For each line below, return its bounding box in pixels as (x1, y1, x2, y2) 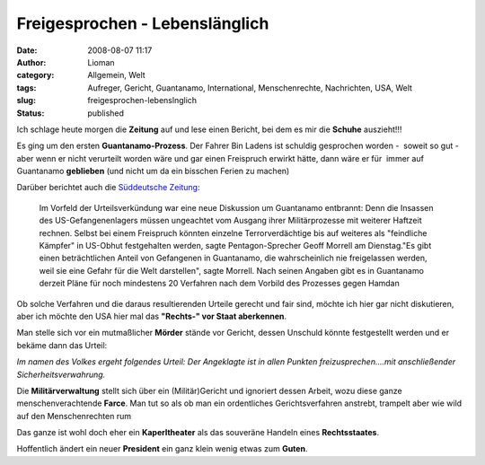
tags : (16, 82, 37, 93)
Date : (16, 45, 38, 56)
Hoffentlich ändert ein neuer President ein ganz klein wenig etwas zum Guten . (16, 443, 308, 454)
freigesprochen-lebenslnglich (87, 95, 198, 106)
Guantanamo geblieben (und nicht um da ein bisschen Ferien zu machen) (16, 166, 290, 177)
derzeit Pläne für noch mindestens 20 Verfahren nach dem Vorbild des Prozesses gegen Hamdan (39, 278, 400, 289)
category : (16, 70, 55, 81)
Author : (16, 57, 47, 67)
